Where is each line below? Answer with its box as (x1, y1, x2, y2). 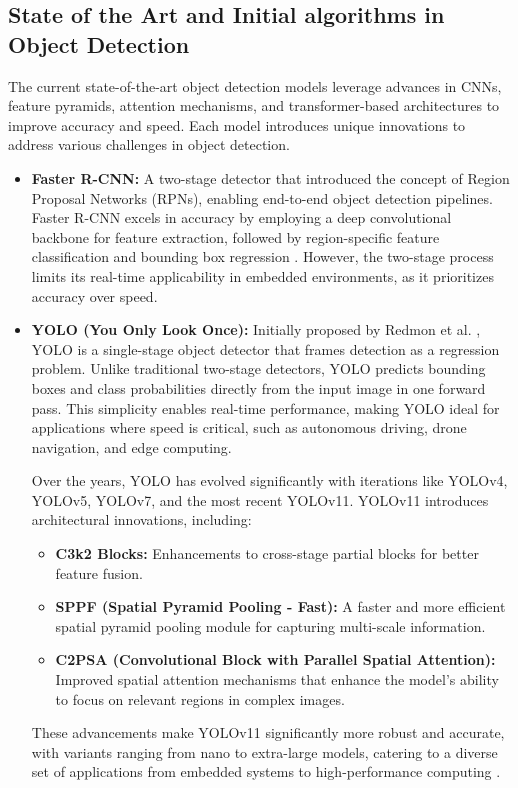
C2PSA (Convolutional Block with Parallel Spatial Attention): (55, 649, 496, 670)
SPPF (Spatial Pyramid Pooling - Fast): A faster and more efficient (55, 596, 506, 617)
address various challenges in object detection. (8, 134, 290, 155)
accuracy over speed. (31, 285, 158, 306)
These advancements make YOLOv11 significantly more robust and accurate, (31, 722, 505, 743)
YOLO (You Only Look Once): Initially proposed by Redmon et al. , (31, 319, 481, 340)
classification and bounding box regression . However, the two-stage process (31, 246, 494, 267)
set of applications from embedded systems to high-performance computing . (31, 761, 501, 782)
